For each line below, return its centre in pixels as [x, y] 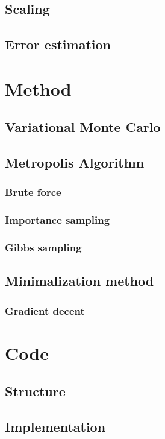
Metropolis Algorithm [75, 163]
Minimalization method [79, 281]
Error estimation [58, 44]
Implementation [55, 427]
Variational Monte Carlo [83, 127]
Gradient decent [45, 310]
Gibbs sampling [43, 248]
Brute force [33, 192]
